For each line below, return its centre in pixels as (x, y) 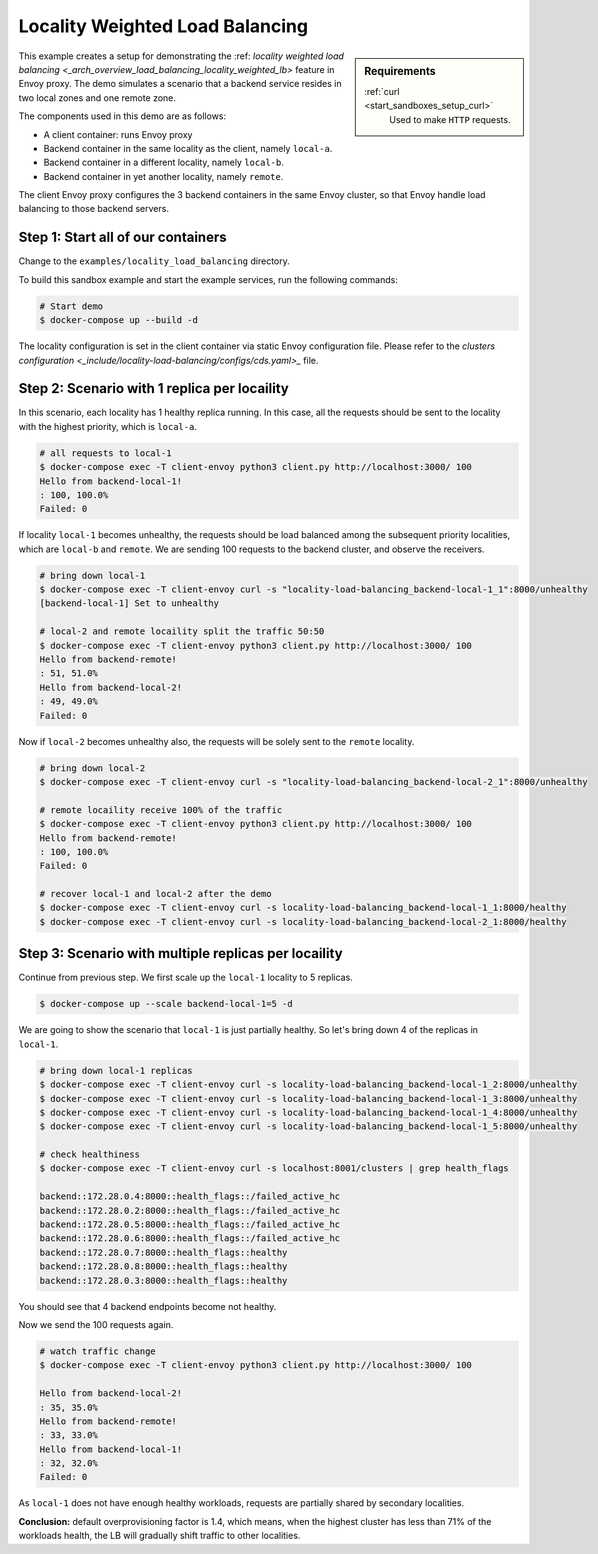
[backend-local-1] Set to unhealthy (129, 603)
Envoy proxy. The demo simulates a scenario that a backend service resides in (180, 84)
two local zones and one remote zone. (97, 97)
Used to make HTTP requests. (450, 119)
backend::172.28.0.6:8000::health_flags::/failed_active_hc (190, 1238)
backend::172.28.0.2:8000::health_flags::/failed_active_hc (190, 1210)
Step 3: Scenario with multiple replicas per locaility (181, 953)
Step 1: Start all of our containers (122, 237)
